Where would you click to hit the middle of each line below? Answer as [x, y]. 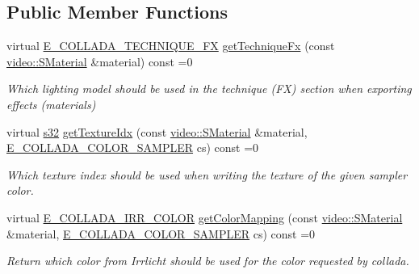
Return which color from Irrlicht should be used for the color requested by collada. [208, 261]
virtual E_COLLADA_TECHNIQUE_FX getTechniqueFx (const [171, 46]
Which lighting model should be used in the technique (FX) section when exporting [209, 89]
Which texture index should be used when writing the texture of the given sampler [207, 174]
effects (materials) [51, 104]
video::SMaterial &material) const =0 [100, 61]
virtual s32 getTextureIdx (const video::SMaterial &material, [157, 131]
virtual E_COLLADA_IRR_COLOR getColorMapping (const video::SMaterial [205, 217]
